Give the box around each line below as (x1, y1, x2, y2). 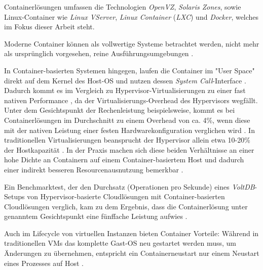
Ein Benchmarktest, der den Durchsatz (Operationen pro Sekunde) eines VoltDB (4, 181, 255, 192)
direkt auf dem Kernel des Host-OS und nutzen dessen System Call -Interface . (4, 75, 246, 85)
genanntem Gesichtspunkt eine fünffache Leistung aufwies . (4, 211, 187, 221)
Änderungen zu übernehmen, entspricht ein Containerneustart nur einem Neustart (4, 248, 259, 258)
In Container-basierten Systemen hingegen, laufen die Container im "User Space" (4, 65, 255, 75)
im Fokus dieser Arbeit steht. (4, 21, 95, 32)
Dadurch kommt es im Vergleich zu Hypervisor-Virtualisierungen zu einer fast (4, 85, 246, 96)
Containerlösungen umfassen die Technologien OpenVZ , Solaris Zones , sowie (4, 2, 241, 12)
